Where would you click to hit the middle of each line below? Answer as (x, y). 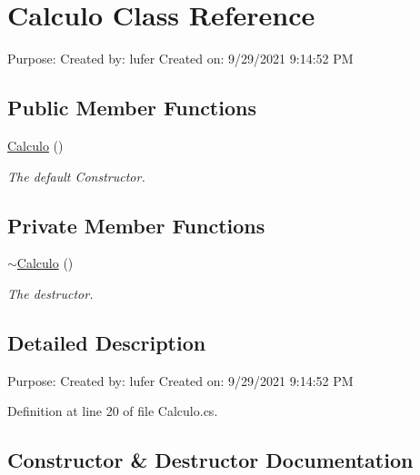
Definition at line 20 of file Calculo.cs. (113, 411)
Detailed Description (107, 342)
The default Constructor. (76, 176)
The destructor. (50, 293)
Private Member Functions (136, 225)
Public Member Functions (132, 108)
